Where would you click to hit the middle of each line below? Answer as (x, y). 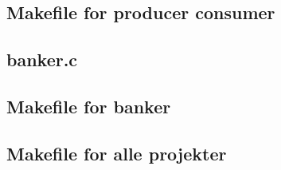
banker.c (42, 59)
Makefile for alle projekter (117, 153)
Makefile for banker (89, 106)
